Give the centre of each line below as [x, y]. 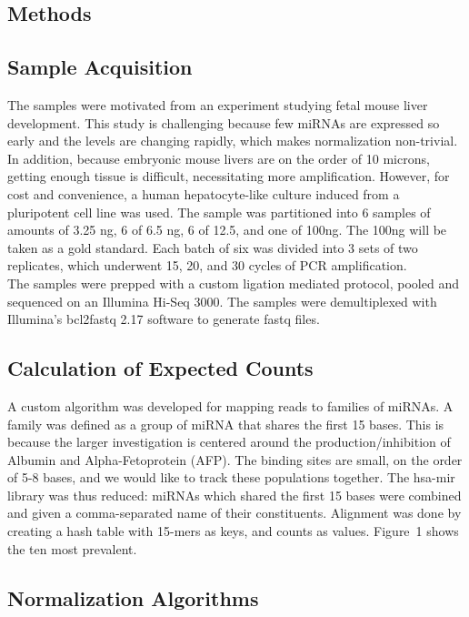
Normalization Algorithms [133, 597]
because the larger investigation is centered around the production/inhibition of [229, 442]
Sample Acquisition [100, 67]
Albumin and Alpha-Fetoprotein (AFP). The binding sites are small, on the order [235, 459]
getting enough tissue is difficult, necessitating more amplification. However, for [229, 176]
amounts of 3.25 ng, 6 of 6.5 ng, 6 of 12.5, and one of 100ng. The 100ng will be [227, 230]
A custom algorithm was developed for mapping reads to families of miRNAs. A [230, 405]
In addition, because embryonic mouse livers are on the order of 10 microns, [219, 158]
